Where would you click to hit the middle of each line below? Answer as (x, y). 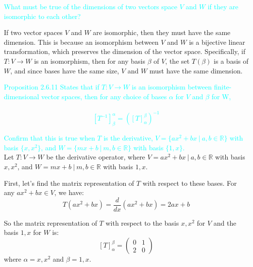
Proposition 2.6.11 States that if (52, 87)
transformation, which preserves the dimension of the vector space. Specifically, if (125, 51)
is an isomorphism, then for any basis (90, 61)
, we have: (69, 192)
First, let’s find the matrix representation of (69, 183)
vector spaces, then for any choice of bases (104, 96)
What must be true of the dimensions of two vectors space (91, 6)
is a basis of (231, 61)
